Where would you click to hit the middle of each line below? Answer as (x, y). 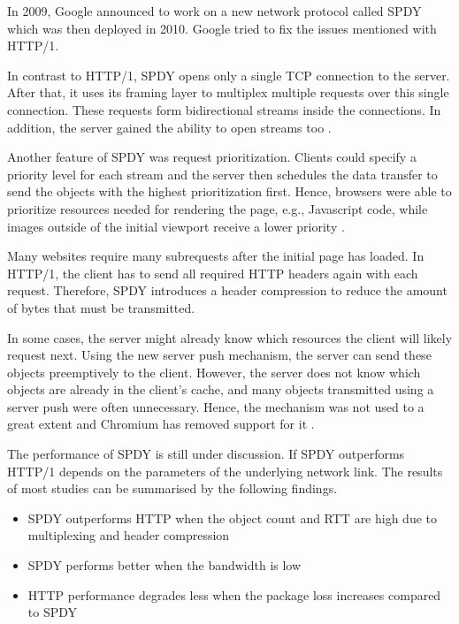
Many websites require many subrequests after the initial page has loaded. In (216, 256)
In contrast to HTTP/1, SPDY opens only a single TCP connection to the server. (229, 75)
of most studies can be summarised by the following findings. (172, 488)
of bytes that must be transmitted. (101, 307)
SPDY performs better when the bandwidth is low (164, 565)
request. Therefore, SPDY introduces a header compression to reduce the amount (227, 290)
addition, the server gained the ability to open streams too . (169, 127)
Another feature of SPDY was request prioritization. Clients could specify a (212, 157)
